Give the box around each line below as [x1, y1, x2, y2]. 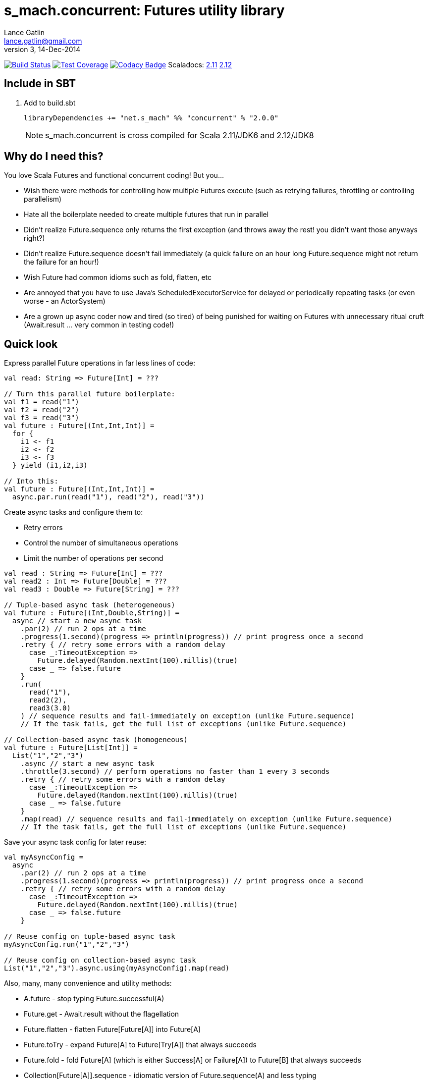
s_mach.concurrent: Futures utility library [4, 2, 285, 19]
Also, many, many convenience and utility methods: [4, 979, 172, 988]
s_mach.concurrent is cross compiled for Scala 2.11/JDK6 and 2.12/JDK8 [45, 130, 314, 140]
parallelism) [24, 195, 62, 204]
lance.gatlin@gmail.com [4, 36, 82, 45]
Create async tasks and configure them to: [4, 508, 143, 517]
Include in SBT [4, 77, 76, 90]
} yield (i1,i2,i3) [12, 461, 88, 470]
